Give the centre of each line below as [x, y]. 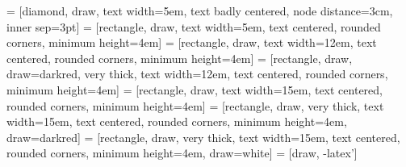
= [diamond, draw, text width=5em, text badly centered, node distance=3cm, [200, 10]
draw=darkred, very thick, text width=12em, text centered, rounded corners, [197, 74]
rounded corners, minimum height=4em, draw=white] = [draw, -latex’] [182, 153]
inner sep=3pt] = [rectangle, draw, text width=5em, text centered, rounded [194, 26]
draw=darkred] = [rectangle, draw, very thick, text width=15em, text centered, [203, 137]
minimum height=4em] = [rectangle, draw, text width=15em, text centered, [195, 89]
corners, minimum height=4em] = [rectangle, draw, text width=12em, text [192, 42]
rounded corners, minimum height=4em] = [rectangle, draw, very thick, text [195, 105]
